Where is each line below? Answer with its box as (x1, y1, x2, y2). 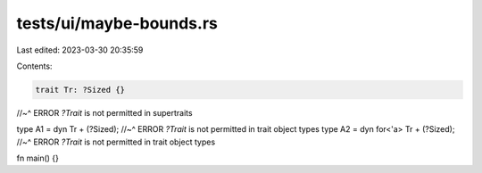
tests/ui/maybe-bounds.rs (16, 13, 218, 33)
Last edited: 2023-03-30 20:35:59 (16, 45, 144, 55)
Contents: (16, 61, 53, 71)
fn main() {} (16, 152, 60, 164)
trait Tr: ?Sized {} (35, 85, 125, 95)
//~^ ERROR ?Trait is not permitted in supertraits (16, 107, 193, 118)
